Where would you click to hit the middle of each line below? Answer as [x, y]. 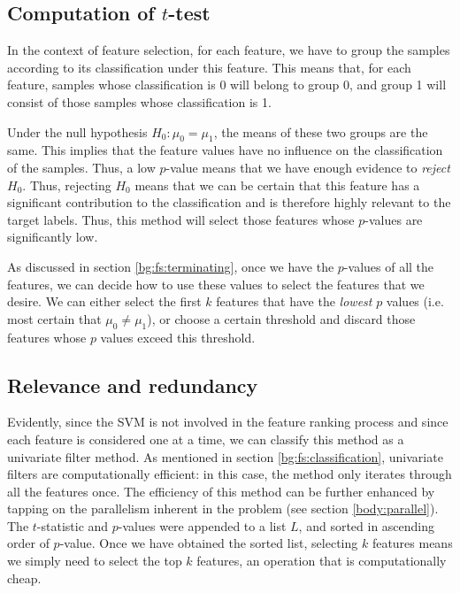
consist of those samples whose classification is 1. [139, 101]
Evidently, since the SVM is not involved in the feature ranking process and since [228, 422]
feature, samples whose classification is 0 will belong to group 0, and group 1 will [227, 85]
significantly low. [53, 237]
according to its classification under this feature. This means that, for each [209, 67]
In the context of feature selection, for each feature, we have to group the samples [229, 50]
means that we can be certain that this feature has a [277, 185]
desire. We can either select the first [104, 301]
